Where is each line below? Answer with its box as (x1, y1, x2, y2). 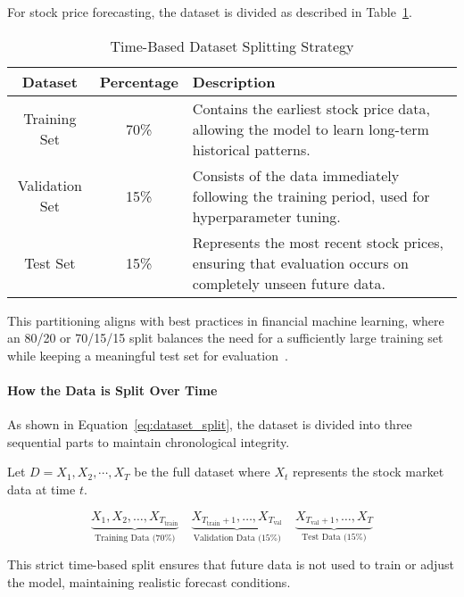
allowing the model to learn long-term (192, 118, 429, 139)
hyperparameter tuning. (192, 205, 341, 227)
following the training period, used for (192, 185, 430, 206)
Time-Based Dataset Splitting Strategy (110, 35, 354, 56)
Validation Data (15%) (193, 533, 281, 543)
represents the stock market (293, 462, 444, 481)
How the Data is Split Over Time (7, 380, 218, 399)
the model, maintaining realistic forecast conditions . (7, 572, 291, 591)
